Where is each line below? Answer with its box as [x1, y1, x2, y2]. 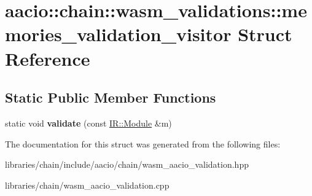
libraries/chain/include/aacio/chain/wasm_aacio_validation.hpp [5, 158, 249, 171]
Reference [5, 45, 90, 71]
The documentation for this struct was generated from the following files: [5, 137, 281, 150]
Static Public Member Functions [5, 88, 216, 107]
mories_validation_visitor [5, 22, 232, 47]
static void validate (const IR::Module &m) [5, 116, 172, 129]
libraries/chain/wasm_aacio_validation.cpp [5, 178, 170, 191]
